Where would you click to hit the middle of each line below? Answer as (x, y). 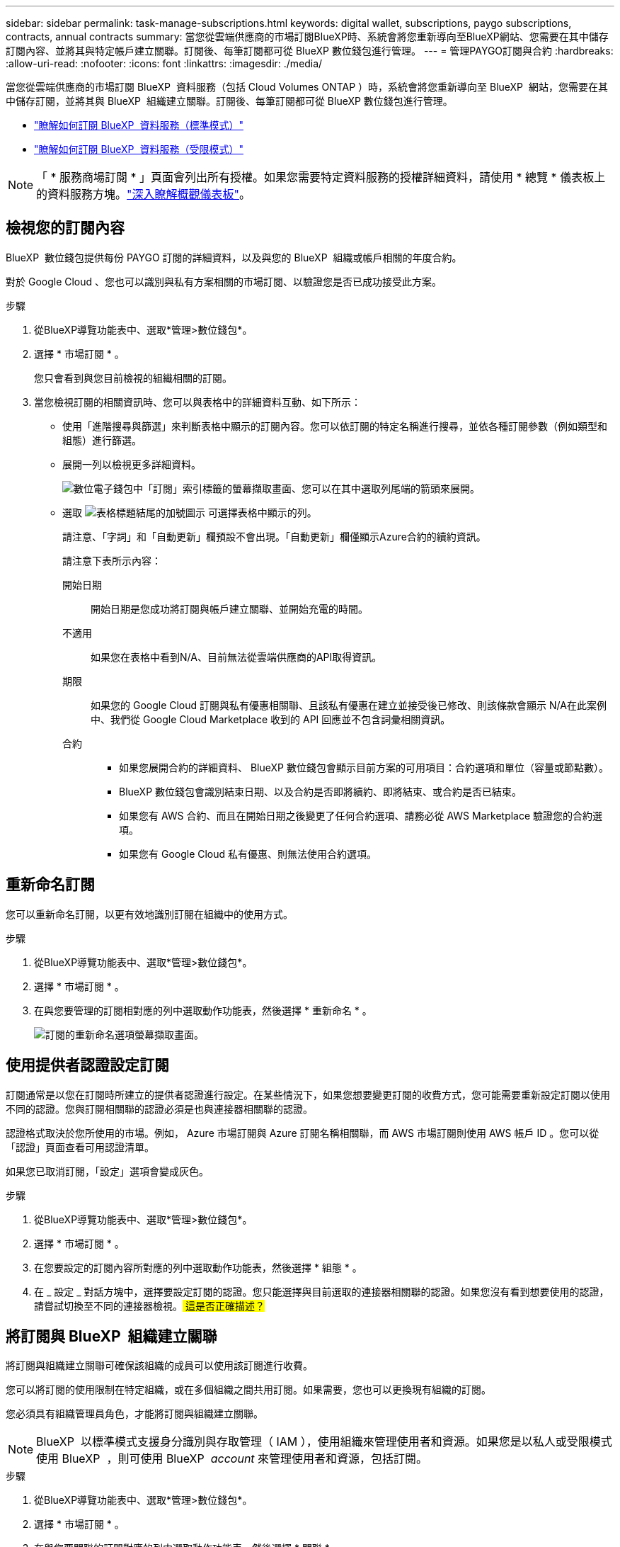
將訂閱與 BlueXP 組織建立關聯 (111, 1336)
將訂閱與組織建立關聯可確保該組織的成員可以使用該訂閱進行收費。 (159, 1366)
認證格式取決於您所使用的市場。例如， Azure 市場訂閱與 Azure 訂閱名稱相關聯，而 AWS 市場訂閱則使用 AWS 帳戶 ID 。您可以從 (303, 1133)
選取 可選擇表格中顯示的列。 (190, 512)
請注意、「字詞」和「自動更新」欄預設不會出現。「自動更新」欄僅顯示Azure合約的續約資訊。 (274, 536)
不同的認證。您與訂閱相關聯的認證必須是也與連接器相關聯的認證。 (159, 1109)
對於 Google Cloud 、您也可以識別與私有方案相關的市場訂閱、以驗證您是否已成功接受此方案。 (224, 281)
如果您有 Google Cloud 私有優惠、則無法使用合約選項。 (248, 854)
